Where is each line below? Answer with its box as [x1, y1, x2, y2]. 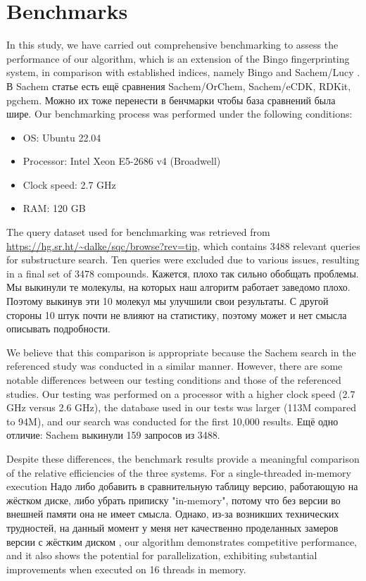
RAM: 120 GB [23, 201, 86, 215]
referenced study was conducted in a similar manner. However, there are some [6, 358, 343, 373]
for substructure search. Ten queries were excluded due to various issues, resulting [6, 252, 360, 267]
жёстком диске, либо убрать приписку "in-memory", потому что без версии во [6, 492, 341, 507]
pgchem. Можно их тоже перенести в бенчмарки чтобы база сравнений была [6, 92, 336, 107]
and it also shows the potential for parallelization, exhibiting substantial [6, 548, 317, 563]
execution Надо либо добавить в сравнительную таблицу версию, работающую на [6, 479, 358, 494]
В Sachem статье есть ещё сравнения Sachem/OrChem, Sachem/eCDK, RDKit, [6, 78, 351, 93]
